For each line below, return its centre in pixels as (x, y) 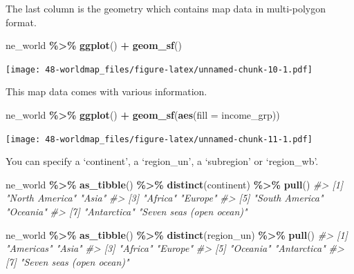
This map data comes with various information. (106, 91)
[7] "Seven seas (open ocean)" (67, 261)
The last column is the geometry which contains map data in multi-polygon (166, 8)
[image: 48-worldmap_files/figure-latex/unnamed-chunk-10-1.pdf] (159, 69)
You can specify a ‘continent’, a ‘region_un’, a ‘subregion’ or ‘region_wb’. (162, 161)
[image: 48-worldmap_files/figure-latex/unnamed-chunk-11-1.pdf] (159, 139)
